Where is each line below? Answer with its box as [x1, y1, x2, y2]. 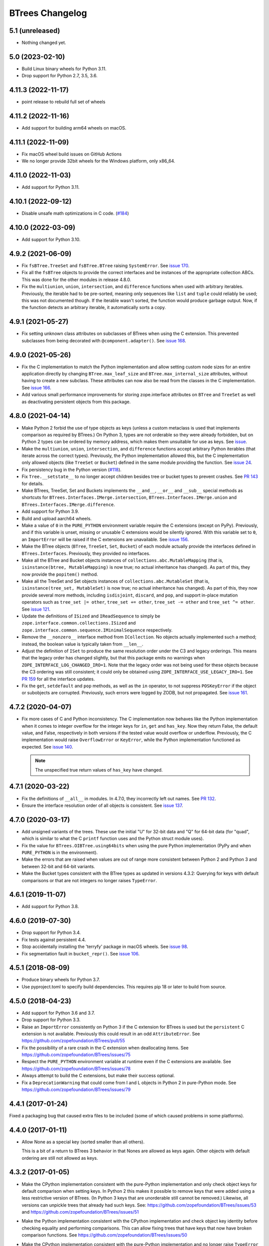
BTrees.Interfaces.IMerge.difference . [21, 501, 116, 507]
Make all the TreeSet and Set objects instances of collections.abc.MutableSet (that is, [21, 578, 210, 584]
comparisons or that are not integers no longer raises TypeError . [21, 877, 157, 883]
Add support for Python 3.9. [21, 508, 79, 514]
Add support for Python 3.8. [21, 904, 79, 910]
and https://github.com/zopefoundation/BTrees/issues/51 [21, 1209, 139, 1215]
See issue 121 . [21, 606, 51, 612]
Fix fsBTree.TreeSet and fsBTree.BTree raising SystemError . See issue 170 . [21, 263, 190, 269]
